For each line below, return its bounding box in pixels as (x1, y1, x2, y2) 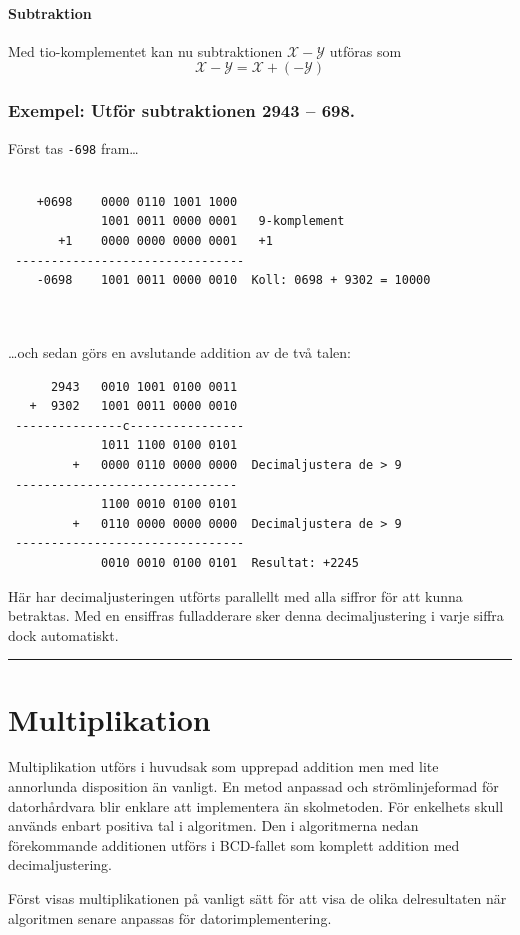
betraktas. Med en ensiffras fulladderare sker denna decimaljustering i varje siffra (8, 605, 504, 626)
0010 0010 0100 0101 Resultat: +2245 (101, 555, 359, 570)
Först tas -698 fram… (8, 137, 139, 158)
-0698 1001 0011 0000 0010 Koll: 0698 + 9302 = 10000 (36, 273, 431, 288)
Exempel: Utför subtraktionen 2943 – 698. (8, 98, 356, 123)
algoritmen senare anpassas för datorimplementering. (8, 907, 332, 928)
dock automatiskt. (8, 624, 119, 645)
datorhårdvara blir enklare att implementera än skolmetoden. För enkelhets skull (8, 795, 504, 816)
